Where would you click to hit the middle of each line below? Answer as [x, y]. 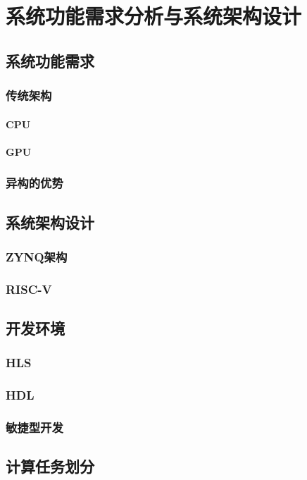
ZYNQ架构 [37, 256]
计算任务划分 [50, 466]
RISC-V [29, 289]
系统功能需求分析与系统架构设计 [154, 16]
